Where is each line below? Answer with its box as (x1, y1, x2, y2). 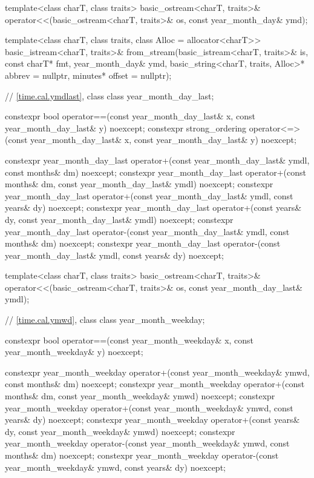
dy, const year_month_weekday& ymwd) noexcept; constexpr (5, 425, 235, 437)
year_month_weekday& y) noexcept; (5, 345, 143, 358)
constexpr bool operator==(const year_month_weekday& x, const (5, 333, 254, 346)
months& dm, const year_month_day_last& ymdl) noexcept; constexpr (5, 178, 273, 190)
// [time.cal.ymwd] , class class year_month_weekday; (5, 313, 205, 326)
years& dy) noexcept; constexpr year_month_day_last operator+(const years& (5, 201, 302, 214)
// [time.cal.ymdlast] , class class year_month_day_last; (5, 89, 214, 102)
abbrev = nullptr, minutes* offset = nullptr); (5, 68, 172, 81)
